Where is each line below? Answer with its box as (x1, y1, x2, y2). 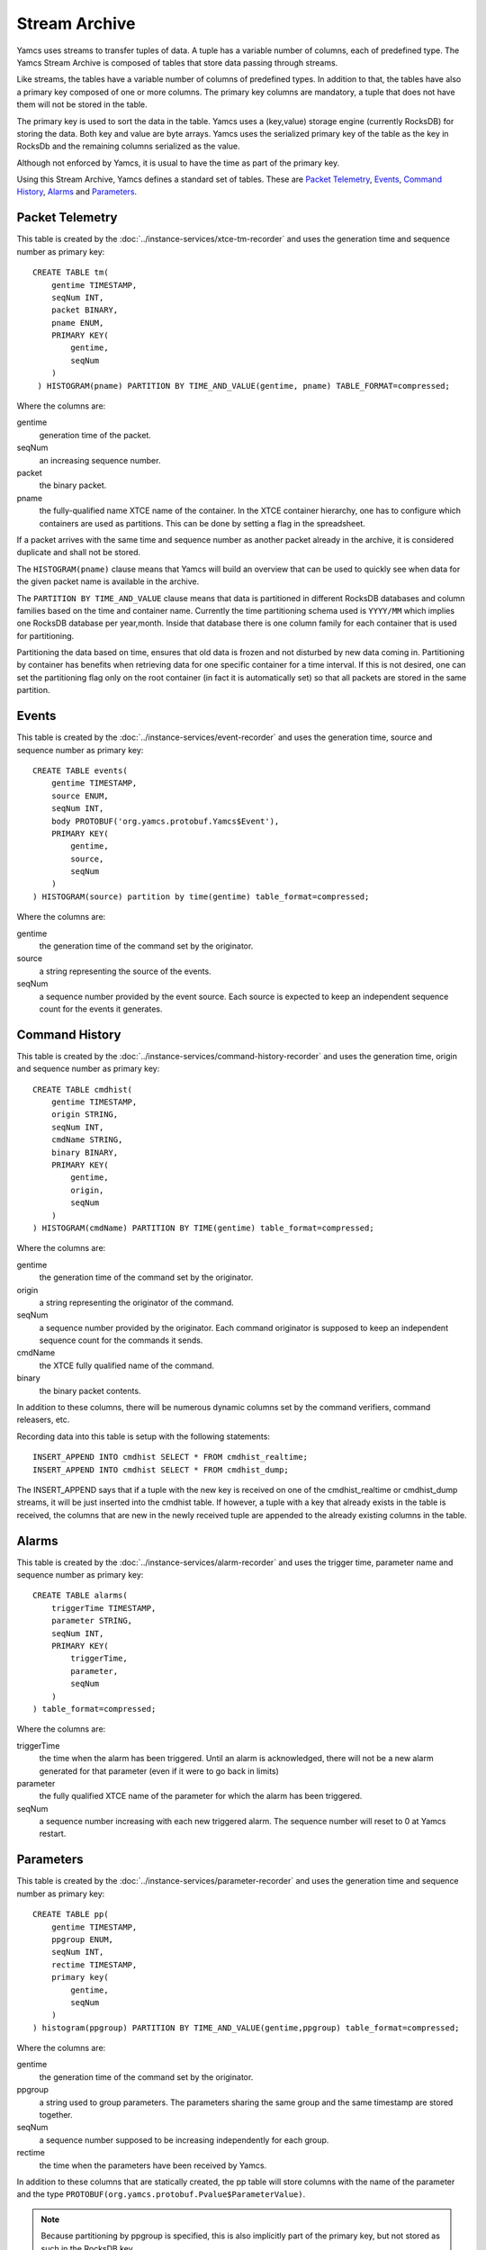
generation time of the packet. (39, 429, 152, 440)
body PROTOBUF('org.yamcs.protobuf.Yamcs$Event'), (50, 815, 280, 826)
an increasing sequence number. (39, 454, 161, 465)
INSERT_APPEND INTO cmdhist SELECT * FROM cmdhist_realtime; (32, 1452, 308, 1462)
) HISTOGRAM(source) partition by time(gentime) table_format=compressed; (32, 891, 370, 902)
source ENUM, (50, 790, 109, 801)
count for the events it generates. (39, 1003, 163, 1014)
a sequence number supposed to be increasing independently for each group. (39, 2134, 329, 2146)
